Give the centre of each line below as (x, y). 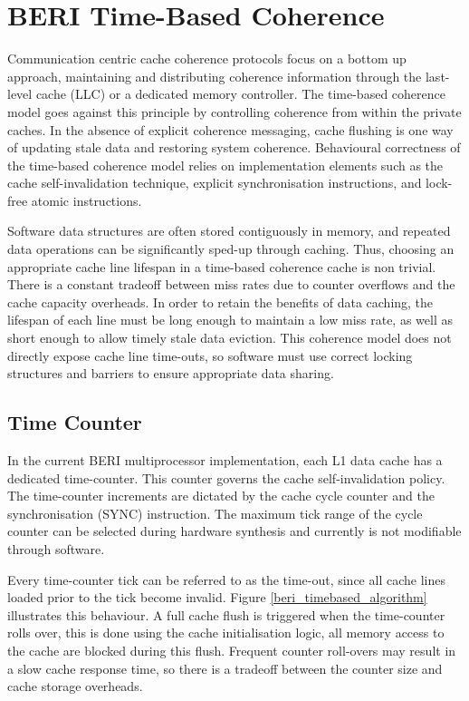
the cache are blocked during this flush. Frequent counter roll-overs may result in (232, 650)
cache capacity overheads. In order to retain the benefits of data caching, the (220, 302)
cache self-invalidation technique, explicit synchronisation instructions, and (215, 183)
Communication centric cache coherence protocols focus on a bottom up (207, 58)
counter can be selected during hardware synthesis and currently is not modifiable (234, 531)
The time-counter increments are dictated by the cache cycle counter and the (221, 496)
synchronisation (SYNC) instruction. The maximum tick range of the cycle (215, 513)
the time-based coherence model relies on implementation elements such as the (225, 165)
